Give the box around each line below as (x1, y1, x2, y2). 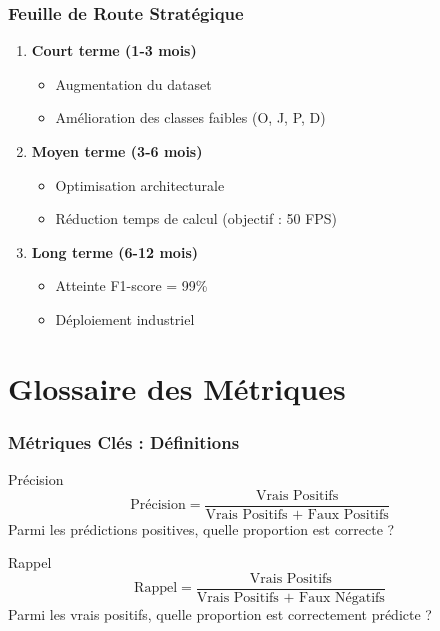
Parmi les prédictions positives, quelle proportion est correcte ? (8, 518, 395, 539)
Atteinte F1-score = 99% (55, 275, 208, 296)
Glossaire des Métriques (8, 367, 346, 408)
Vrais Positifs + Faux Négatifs (196, 591, 385, 606)
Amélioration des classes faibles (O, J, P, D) (55, 107, 326, 128)
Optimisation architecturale (55, 174, 225, 195)
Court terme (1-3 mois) (31, 40, 197, 61)
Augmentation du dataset (55, 73, 212, 94)
